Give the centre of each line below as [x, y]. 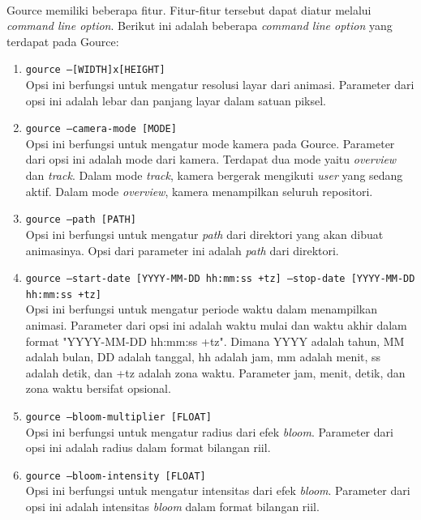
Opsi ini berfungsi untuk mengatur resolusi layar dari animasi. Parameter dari [220, 85]
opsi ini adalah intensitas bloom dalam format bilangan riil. [172, 507]
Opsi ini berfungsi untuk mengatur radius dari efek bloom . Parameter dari [209, 431]
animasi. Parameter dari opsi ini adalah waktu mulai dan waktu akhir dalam [216, 325]
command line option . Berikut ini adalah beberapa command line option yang [200, 26]
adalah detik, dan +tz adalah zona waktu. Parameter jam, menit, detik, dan [215, 372]
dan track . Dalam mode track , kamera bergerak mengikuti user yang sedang [214, 175]
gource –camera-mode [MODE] [101, 129]
